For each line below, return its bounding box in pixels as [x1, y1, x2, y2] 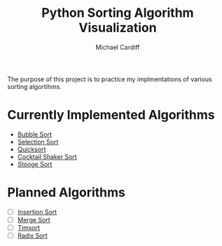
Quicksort [17, 145, 46, 153]
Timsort [17, 223, 41, 232]
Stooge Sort [17, 160, 53, 168]
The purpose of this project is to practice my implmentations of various [7, 75, 212, 83]
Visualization [78, 20, 157, 36]
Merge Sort [17, 215, 50, 224]
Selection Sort [17, 137, 59, 146]
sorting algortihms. [7, 82, 62, 90]
